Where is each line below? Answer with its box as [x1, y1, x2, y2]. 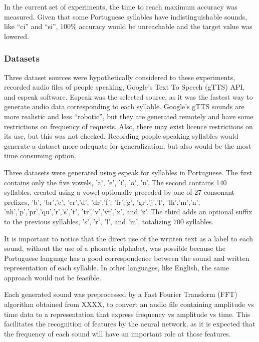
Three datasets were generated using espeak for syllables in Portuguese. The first [4, 167, 252, 177]
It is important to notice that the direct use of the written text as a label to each [4, 233, 253, 243]
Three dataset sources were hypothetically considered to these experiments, [4, 72, 235, 82]
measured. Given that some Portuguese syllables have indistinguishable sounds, [4, 11, 247, 22]
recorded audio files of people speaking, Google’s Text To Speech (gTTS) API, [4, 82, 245, 92]
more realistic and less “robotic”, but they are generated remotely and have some [4, 111, 253, 121]
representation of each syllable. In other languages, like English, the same [4, 262, 229, 273]
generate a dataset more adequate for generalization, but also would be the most [4, 140, 251, 151]
